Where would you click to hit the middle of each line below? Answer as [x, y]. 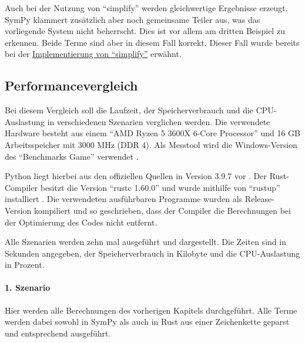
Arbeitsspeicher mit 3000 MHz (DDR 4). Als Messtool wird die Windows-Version [151, 144]
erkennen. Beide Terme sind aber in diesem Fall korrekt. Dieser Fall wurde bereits [152, 42]
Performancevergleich [71, 85]
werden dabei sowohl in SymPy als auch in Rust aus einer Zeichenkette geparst [147, 322]
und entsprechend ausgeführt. [58, 333]
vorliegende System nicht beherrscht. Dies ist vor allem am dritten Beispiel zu [145, 31]
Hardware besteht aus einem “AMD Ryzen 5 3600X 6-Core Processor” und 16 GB [152, 133]
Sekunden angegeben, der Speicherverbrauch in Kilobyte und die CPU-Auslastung [152, 253]
